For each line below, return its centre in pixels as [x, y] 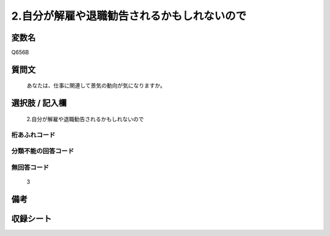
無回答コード [30, 167]
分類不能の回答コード [43, 151]
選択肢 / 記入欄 [39, 103]
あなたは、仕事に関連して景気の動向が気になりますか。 [96, 86]
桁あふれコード [33, 135]
